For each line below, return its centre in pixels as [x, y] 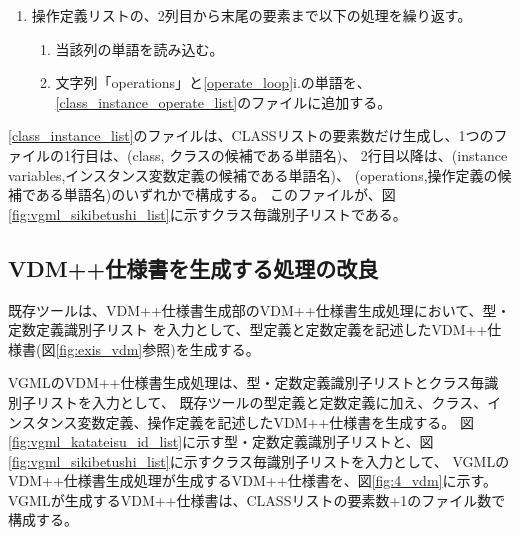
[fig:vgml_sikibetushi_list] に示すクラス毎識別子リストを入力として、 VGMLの [259, 460]
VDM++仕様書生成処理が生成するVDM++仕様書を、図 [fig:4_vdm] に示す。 [253, 480]
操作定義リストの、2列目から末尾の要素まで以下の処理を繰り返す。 [251, 15]
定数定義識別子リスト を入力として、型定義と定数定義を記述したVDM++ [248, 329]
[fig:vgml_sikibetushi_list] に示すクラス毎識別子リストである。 [207, 213]
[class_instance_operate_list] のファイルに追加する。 [223, 101]
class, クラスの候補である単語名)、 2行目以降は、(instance [320, 154]
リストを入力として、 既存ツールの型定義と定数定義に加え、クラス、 [261, 401]
